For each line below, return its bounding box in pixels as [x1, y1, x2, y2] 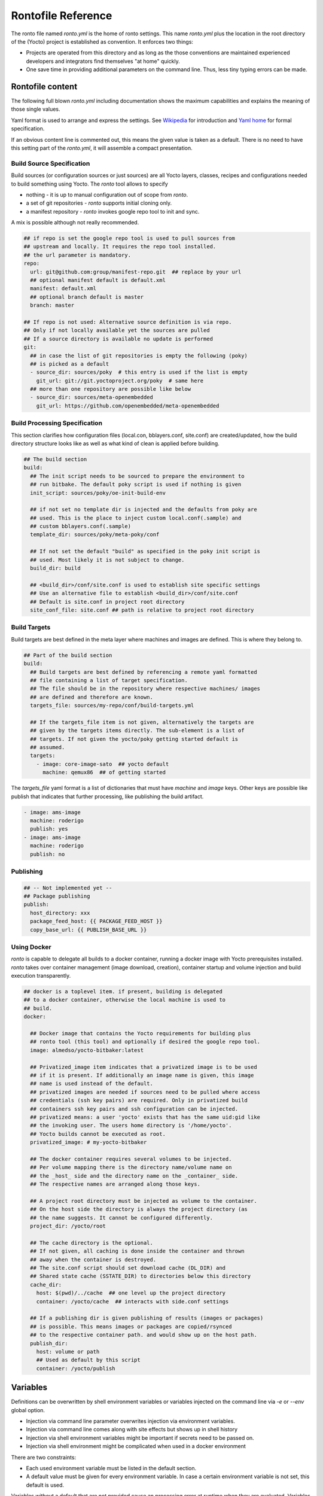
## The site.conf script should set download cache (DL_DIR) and [30, 1264, 226, 1271]
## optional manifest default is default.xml [30, 277, 166, 284]
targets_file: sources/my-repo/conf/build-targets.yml [30, 702, 194, 709]
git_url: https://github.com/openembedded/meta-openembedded [36, 402, 220, 409]
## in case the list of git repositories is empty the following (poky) [30, 352, 248, 359]
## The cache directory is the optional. [30, 1239, 154, 1246]
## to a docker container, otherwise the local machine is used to [23, 996, 226, 1004]
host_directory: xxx [30, 910, 90, 916]
